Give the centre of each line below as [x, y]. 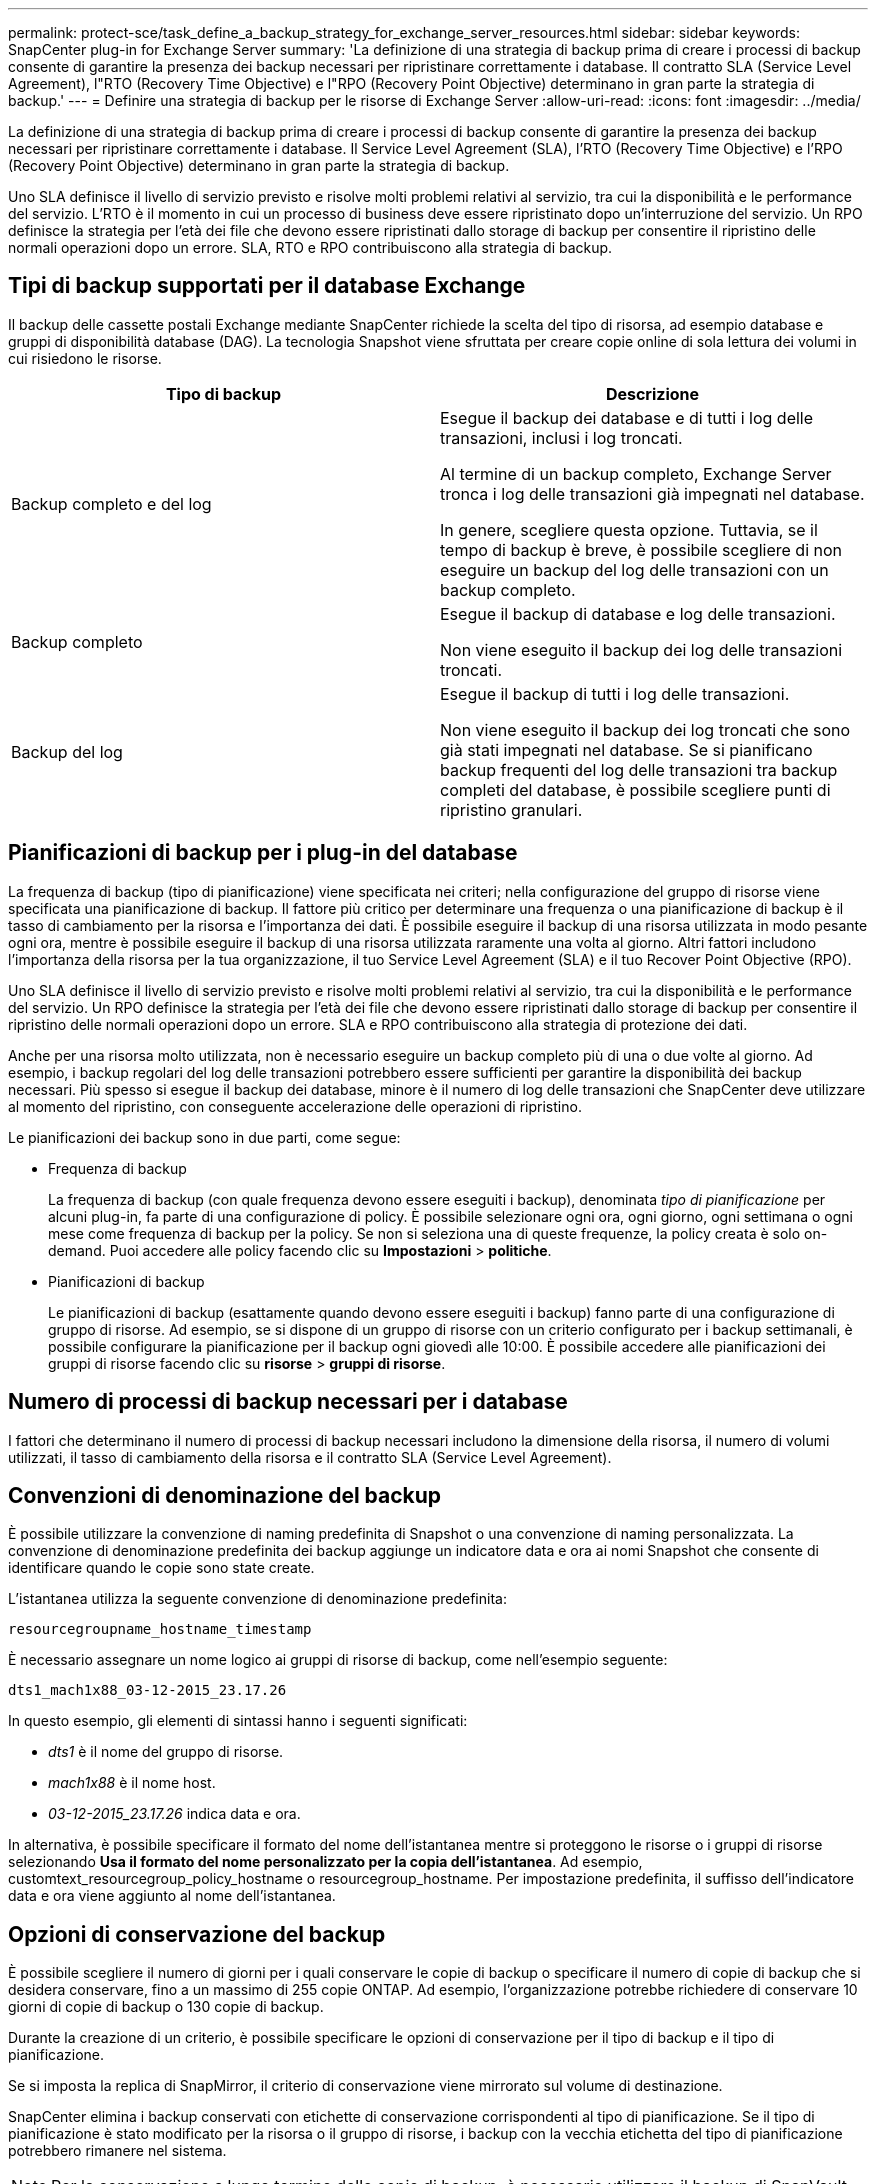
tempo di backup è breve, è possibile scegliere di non [641, 549]
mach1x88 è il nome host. [132, 1783]
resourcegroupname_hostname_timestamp [160, 1629]
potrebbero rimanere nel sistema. [117, 2151]
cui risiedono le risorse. [85, 358]
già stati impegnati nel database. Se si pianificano [626, 749]
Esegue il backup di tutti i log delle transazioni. [615, 693]
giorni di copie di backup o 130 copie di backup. [166, 2007]
